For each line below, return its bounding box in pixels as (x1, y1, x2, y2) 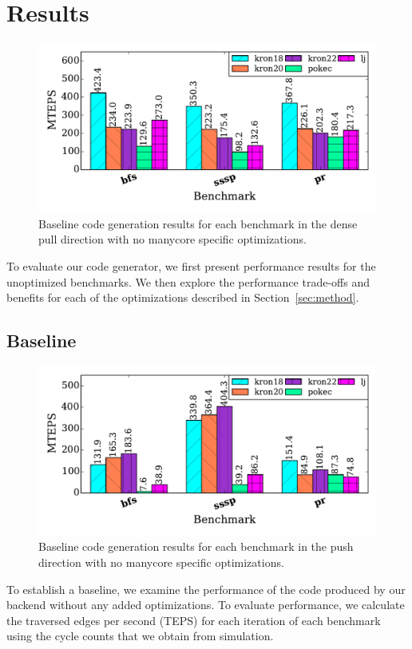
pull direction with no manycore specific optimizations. (38, 231, 307, 247)
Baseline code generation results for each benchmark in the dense (38, 215, 358, 232)
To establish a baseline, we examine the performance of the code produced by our (6, 580, 406, 597)
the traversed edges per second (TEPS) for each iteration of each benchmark (6, 611, 381, 628)
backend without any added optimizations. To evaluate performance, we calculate (6, 596, 405, 613)
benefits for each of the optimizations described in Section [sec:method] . (6, 289, 359, 306)
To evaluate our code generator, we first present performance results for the (6, 257, 376, 274)
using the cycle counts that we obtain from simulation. (6, 627, 274, 644)
